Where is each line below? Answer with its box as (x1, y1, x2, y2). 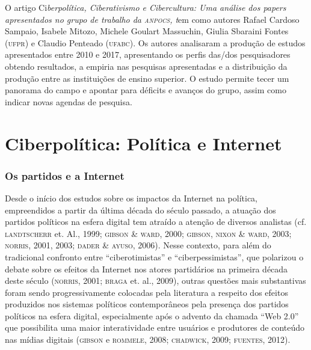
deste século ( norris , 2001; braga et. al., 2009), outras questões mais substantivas (5, 274, 306, 287)
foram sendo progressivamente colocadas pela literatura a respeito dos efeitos (5, 286, 288, 298)
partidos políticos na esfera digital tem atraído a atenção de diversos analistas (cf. (5, 215, 307, 228)
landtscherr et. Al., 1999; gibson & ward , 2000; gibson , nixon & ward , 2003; (5, 227, 292, 239)
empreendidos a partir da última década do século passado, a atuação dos (5, 203, 276, 216)
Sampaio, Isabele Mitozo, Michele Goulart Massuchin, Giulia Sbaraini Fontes (5, 25, 289, 37)
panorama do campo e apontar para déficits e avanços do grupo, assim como (5, 84, 286, 96)
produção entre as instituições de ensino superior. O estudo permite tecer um (5, 72, 289, 84)
